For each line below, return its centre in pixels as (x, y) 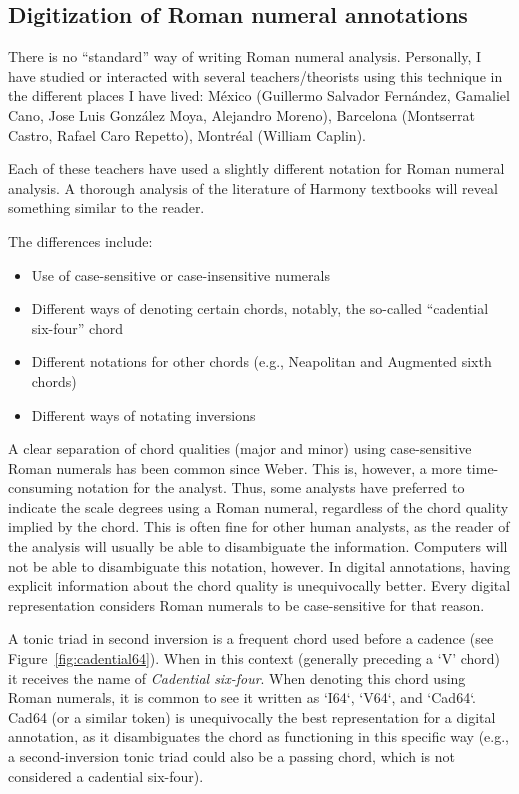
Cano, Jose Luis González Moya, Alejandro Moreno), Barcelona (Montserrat (241, 114)
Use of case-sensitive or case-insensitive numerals (180, 274)
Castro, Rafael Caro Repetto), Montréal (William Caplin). (187, 134)
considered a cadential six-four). (106, 775)
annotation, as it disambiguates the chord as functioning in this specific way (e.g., (259, 736)
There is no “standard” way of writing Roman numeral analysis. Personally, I (245, 56)
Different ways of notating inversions (143, 414)
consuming (40, 487)
